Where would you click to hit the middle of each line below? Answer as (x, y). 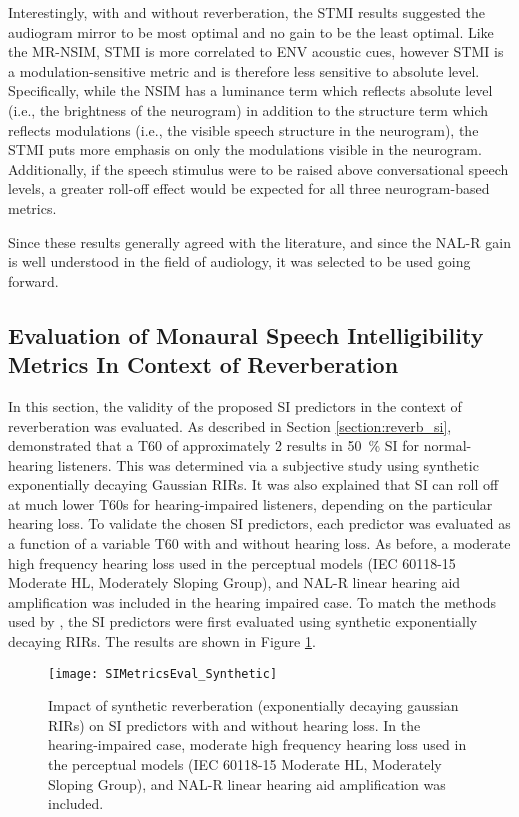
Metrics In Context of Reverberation (203, 364)
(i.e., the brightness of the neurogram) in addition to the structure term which (248, 109)
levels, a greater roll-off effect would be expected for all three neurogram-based (249, 188)
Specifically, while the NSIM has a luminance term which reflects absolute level (250, 90)
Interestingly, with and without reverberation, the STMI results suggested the (246, 12)
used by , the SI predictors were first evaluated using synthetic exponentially (243, 621)
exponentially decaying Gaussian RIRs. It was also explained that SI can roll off (253, 484)
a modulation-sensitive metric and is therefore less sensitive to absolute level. (244, 70)
